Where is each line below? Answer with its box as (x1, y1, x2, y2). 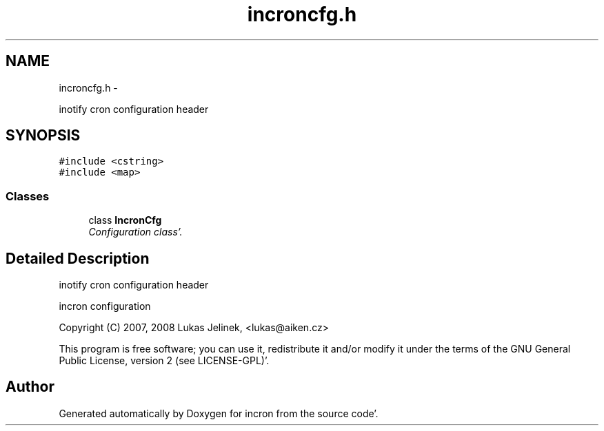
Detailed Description (6, 249, 150, 267)
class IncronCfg (88, 214, 162, 227)
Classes (6, 189, 50, 203)
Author (6, 378, 54, 396)
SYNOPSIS (6, 127, 81, 145)
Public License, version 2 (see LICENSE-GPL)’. (59, 355, 270, 367)
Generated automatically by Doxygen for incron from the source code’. (59, 407, 379, 419)
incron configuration (59, 300, 151, 313)
